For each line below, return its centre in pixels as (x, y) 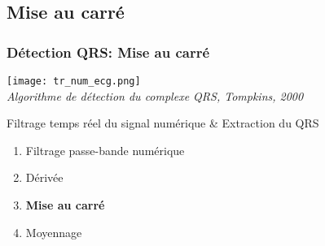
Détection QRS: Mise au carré (108, 52)
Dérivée (44, 177)
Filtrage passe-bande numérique (105, 150)
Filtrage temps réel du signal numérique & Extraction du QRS (163, 123)
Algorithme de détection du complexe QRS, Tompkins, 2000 (155, 95)
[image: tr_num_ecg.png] (74, 81)
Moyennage (54, 232)
